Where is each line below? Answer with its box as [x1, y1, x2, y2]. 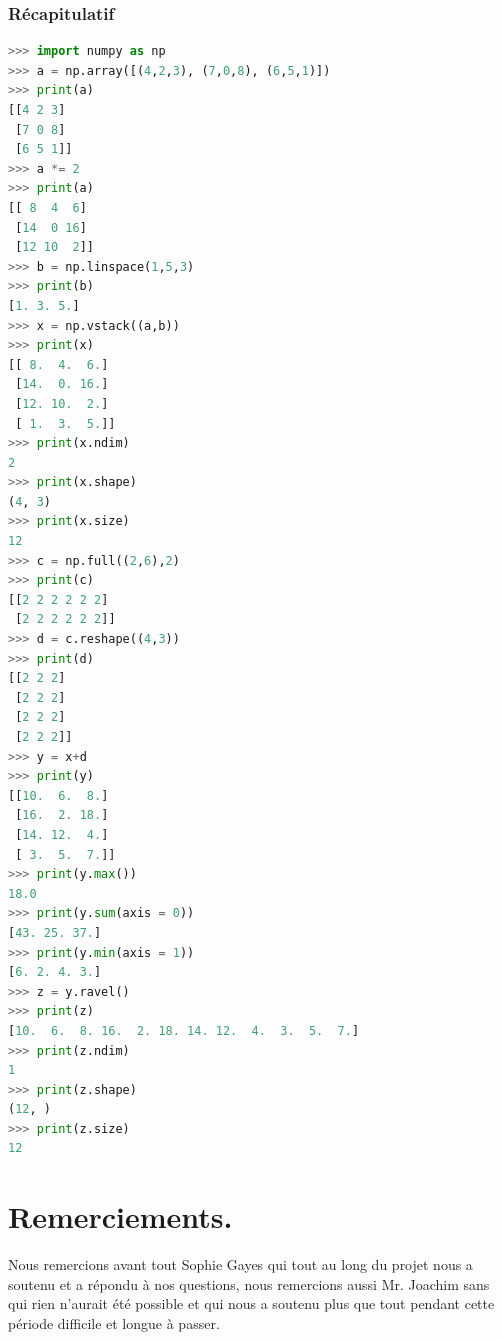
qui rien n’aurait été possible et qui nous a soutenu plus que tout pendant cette [8, 1293, 495, 1314]
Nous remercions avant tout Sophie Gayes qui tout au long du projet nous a [8, 1254, 473, 1275]
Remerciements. [8, 1196, 233, 1237]
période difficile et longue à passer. [8, 1312, 220, 1333]
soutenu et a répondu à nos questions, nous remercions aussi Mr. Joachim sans [8, 1273, 490, 1294]
